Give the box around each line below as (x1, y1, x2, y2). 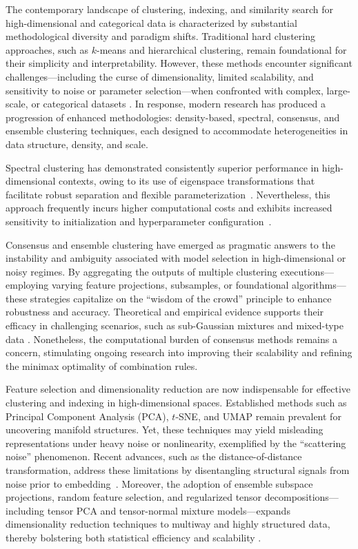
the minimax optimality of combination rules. (6, 358, 198, 373)
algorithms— (292, 278, 346, 292)
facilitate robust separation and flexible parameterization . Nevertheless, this (6, 187, 330, 201)
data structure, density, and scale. (6, 136, 148, 151)
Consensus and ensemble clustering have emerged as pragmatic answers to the (6, 237, 335, 251)
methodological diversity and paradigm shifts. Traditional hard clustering (6, 29, 315, 43)
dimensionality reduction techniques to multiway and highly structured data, (6, 517, 330, 531)
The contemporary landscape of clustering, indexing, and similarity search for (6, 2, 334, 16)
